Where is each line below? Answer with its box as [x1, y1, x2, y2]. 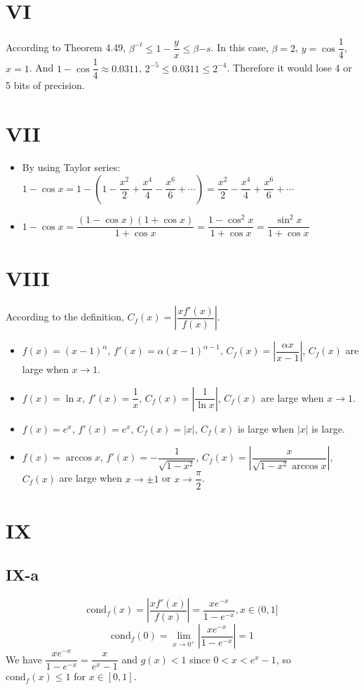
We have [6, 651, 42, 666]
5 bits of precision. [6, 78, 85, 93]
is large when [238, 421, 295, 435]
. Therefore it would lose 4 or [227, 60, 352, 75]
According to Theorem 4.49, [6, 40, 126, 55]
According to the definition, [6, 309, 124, 324]
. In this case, [210, 40, 269, 55]
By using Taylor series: [22, 159, 121, 174]
